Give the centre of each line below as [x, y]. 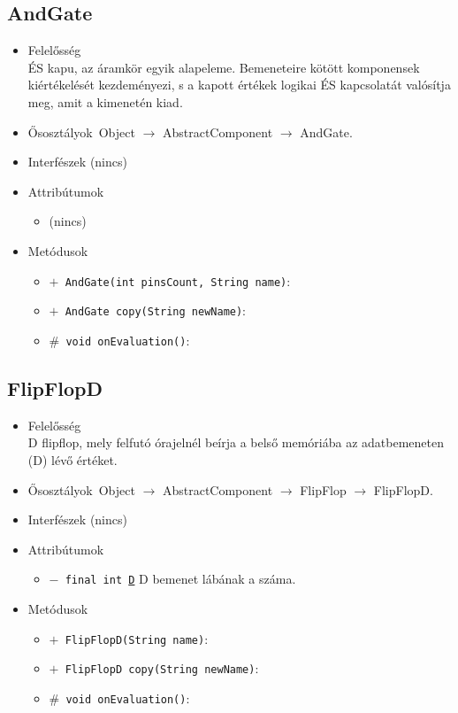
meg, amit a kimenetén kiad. [105, 101]
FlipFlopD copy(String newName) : [162, 668]
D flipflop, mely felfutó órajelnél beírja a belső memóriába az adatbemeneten [236, 442]
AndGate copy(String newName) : [156, 310]
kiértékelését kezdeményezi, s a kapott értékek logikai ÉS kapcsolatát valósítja [239, 85]
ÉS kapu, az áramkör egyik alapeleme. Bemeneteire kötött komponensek [224, 67]
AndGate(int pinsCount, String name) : [178, 280]
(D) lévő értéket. [73, 459]
